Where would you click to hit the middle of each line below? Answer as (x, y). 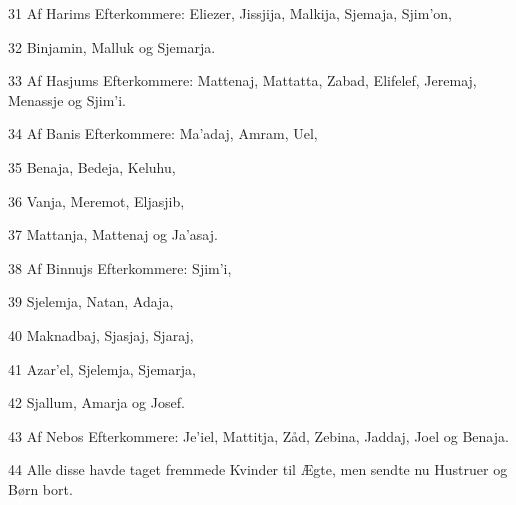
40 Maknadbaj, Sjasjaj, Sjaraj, (101, 334)
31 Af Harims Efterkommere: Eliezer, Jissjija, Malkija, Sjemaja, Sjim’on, (230, 13)
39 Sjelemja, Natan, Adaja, (91, 301)
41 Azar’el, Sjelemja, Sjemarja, (102, 368)
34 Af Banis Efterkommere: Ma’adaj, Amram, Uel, (163, 133)
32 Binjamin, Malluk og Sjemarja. (112, 46)
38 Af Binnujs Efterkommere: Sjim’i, (120, 267)
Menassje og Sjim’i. (67, 99)
